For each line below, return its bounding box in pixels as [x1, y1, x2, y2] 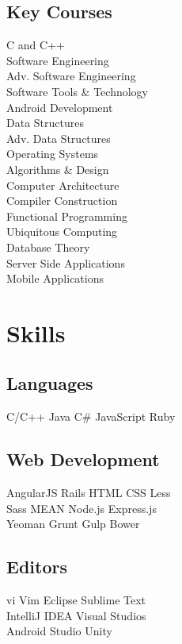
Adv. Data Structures [6, 129, 111, 146]
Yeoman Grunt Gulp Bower [6, 515, 140, 532]
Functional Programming [6, 207, 127, 224]
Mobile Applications [6, 270, 104, 287]
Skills [6, 316, 66, 349]
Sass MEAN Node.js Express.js [6, 499, 157, 516]
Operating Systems [6, 145, 99, 162]
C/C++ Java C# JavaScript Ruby [6, 408, 176, 425]
